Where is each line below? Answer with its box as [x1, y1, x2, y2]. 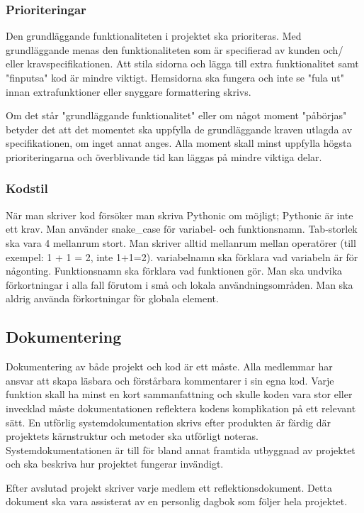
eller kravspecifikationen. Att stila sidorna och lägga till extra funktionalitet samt [6, 56, 359, 71]
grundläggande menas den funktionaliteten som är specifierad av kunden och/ [6, 42, 343, 57]
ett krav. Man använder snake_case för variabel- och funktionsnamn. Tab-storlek [6, 221, 358, 236]
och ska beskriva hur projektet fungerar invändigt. [6, 456, 224, 471]
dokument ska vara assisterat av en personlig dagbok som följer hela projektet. [6, 494, 348, 509]
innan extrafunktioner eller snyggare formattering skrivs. [6, 84, 251, 99]
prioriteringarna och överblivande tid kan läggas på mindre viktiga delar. [6, 149, 322, 164]
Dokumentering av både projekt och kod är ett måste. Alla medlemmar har [6, 359, 333, 374]
